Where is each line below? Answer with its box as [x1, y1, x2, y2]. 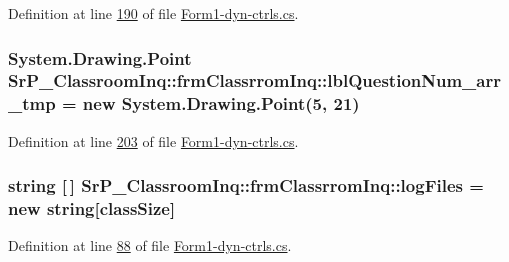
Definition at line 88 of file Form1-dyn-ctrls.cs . [8, 235, 292, 256]
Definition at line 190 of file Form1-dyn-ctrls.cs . [8, 3, 299, 23]
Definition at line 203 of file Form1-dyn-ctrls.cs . [8, 130, 299, 151]
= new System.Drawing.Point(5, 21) [61, 91, 360, 116]
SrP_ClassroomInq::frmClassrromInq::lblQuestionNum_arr [8, 68, 501, 93]
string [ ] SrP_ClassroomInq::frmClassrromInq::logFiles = [8, 173, 484, 198]
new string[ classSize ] [8, 196, 176, 221]
